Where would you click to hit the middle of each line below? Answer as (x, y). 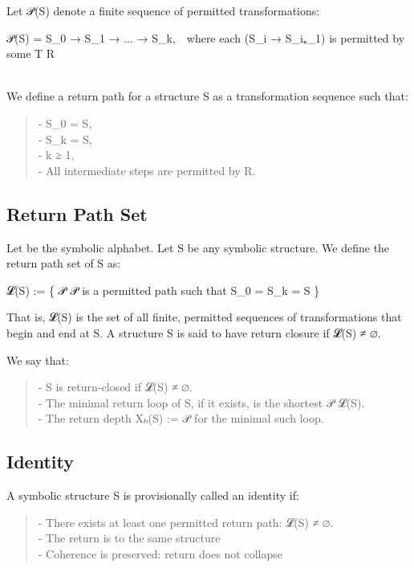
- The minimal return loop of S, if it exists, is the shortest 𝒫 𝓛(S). (201, 402)
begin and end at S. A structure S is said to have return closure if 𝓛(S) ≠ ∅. (194, 332)
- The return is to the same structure (129, 538)
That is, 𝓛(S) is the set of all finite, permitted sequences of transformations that (204, 317)
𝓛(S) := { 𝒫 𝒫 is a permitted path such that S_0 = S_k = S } (163, 290)
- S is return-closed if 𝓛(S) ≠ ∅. (115, 387)
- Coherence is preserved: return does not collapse (160, 553)
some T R (31, 53)
